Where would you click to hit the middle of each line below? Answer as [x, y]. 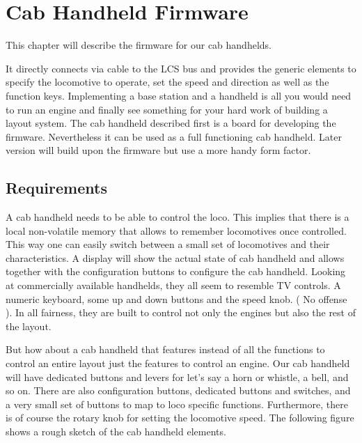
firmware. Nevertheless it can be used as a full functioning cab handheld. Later [174, 136]
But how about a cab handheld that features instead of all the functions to [165, 349]
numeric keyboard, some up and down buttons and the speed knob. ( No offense [176, 298]
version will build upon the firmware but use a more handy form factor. [158, 150]
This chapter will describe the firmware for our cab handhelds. [139, 45]
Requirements [56, 188]
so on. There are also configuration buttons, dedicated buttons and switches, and [178, 390]
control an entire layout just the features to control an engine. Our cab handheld [178, 363]
